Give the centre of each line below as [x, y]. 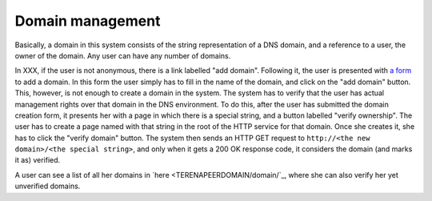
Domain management [88, 21]
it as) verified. [38, 160]
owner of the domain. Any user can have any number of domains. [123, 55]
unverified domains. [48, 186]
